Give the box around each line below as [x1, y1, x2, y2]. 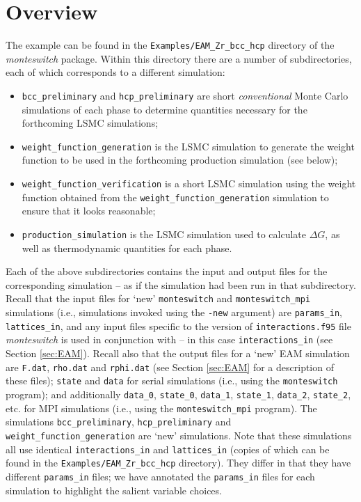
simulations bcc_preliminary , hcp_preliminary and [6, 414, 232, 429]
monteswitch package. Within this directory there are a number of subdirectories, [6, 51, 352, 65]
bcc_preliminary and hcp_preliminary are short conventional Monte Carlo [22, 88, 348, 102]
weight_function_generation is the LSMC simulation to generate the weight [22, 139, 355, 153]
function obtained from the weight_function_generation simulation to [22, 189, 329, 204]
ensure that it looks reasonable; [22, 203, 156, 218]
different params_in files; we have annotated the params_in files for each [6, 469, 315, 483]
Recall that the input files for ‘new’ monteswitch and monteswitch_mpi [6, 291, 311, 306]
